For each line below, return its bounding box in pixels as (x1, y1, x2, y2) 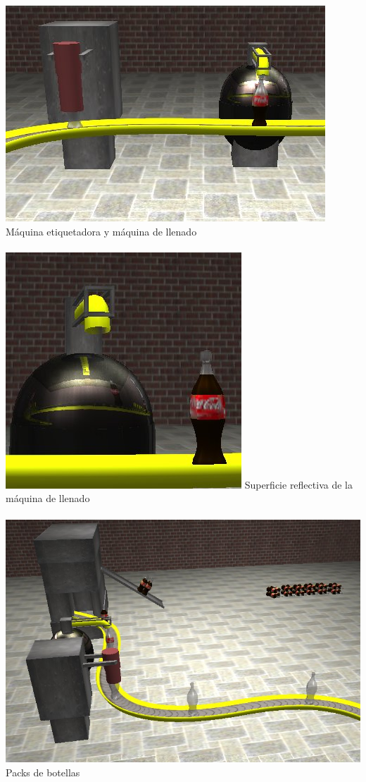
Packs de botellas (6, 764, 80, 779)
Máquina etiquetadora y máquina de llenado (6, 224, 197, 238)
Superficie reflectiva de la (244, 477, 353, 491)
